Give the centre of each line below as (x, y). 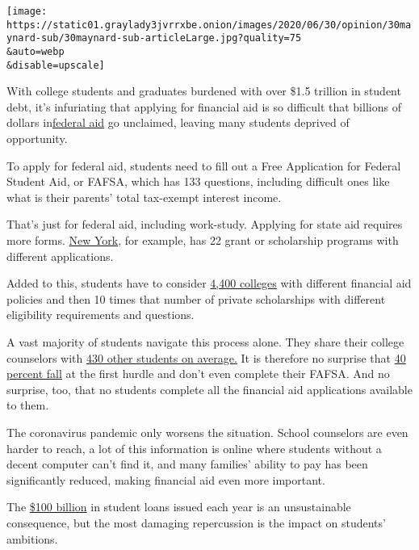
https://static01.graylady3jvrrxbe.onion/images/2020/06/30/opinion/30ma (209, 25)
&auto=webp (36, 51)
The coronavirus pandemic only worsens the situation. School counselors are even (207, 432)
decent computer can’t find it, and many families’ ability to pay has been (187, 464)
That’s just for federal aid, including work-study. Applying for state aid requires (205, 224)
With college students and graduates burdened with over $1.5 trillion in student (204, 91)
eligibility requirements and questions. (101, 315)
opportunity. (37, 139)
